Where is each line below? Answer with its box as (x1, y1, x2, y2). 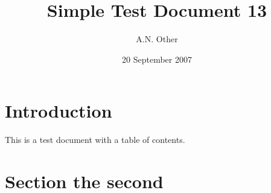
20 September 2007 (122, 52, 192, 65)
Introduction (5, 98, 112, 123)
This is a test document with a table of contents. (5, 133, 185, 146)
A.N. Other (136, 33, 178, 45)
